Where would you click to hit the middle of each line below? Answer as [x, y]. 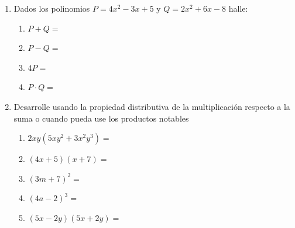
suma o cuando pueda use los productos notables [101, 118]
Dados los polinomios [52, 8]
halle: [238, 8]
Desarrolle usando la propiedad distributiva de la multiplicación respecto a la [152, 106]
